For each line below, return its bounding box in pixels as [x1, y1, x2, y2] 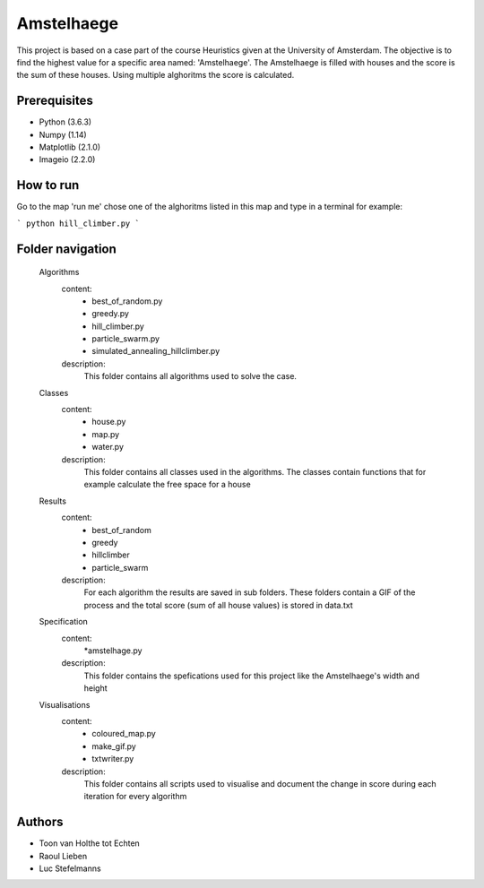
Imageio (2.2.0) [39, 154, 96, 165]
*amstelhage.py [83, 645, 143, 656]
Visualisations [39, 699, 91, 710]
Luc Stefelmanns [39, 863, 102, 874]
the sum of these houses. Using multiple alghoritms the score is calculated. [16, 70, 295, 81]
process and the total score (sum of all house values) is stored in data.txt [83, 599, 353, 610]
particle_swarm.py [91, 333, 160, 344]
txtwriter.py [91, 754, 134, 764]
